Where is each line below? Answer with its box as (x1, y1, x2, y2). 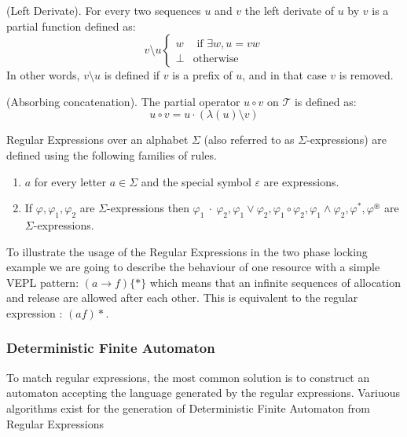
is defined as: (294, 93, 357, 109)
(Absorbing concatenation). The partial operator (6, 93, 240, 109)
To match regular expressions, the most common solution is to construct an (6, 369, 370, 385)
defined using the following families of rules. (6, 146, 217, 163)
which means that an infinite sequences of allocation (149, 274, 401, 290)
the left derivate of (244, 2, 335, 18)
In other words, (6, 67, 80, 83)
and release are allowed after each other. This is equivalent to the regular (6, 289, 358, 306)
